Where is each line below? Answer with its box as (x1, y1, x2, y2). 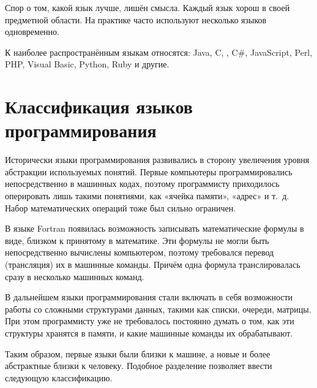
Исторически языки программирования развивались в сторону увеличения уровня (5, 153, 310, 166)
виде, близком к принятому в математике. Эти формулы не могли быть (5, 234, 269, 246)
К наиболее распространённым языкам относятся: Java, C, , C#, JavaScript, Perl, (5, 45, 313, 58)
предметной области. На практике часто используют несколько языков (5, 13, 267, 26)
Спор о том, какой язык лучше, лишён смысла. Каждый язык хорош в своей (5, 1, 290, 13)
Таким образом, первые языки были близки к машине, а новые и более (5, 347, 270, 360)
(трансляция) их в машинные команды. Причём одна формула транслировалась (5, 258, 300, 271)
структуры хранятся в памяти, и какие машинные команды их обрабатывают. (5, 327, 293, 339)
